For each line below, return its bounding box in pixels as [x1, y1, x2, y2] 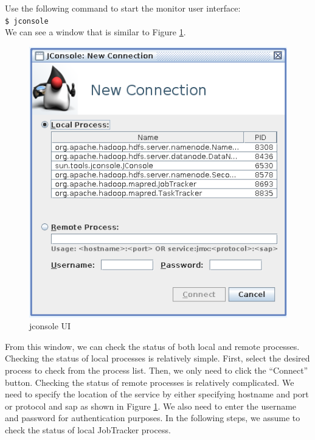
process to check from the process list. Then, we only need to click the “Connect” [5, 363, 308, 376]
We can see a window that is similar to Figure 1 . [5, 26, 186, 38]
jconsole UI [29, 320, 71, 332]
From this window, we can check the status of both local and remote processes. [5, 340, 300, 352]
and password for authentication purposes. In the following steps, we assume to [5, 411, 300, 424]
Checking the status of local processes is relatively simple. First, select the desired [5, 352, 310, 365]
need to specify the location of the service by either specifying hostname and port [5, 388, 309, 400]
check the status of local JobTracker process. [5, 423, 171, 436]
